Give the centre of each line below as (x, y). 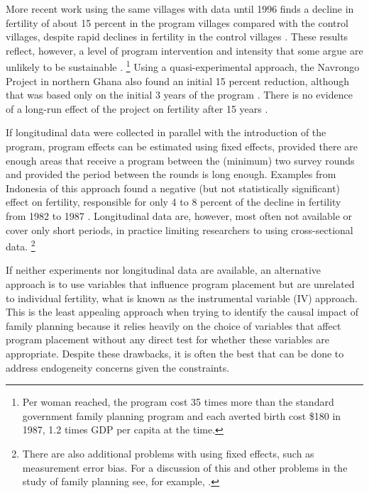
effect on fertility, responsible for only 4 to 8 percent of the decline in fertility (174, 202)
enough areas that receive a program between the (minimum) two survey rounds (180, 160)
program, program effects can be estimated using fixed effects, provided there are (182, 146)
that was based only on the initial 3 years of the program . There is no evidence (179, 95)
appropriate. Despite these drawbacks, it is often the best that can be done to (175, 353)
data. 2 (21, 245)
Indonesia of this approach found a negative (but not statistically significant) (173, 188)
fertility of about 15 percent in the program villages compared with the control (177, 22)
